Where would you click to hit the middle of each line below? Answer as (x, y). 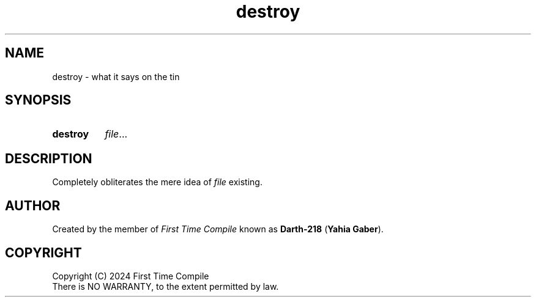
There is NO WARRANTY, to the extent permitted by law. (166, 286)
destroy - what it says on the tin (116, 76)
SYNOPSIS (38, 100)
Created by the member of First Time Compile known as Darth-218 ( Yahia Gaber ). (218, 229)
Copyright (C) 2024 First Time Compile (131, 276)
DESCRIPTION (49, 158)
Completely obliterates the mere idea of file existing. (157, 182)
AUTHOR (33, 205)
